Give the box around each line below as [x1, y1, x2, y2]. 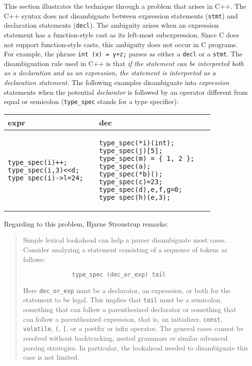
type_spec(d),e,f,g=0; [99, 185, 183, 193]
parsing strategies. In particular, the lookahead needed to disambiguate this [23, 342, 249, 352]
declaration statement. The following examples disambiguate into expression [4, 77, 229, 87]
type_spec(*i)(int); [99, 139, 175, 147]
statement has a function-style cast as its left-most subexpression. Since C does [4, 29, 239, 39]
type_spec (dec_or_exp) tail [72, 271, 166, 279]
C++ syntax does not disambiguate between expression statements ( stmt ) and [4, 10, 238, 20]
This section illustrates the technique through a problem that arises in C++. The [4, 1, 247, 11]
